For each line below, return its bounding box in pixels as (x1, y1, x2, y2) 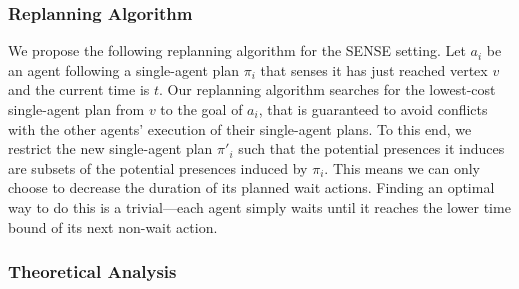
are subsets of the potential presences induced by (8, 157, 308, 178)
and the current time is (8, 79, 150, 100)
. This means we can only (324, 157, 481, 178)
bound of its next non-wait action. (8, 216, 218, 237)
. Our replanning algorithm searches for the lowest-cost (159, 79, 496, 100)
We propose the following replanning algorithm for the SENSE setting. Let (8, 40, 466, 61)
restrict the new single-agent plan (8, 138, 213, 159)
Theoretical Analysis (8, 259, 177, 284)
